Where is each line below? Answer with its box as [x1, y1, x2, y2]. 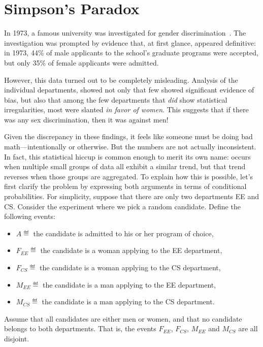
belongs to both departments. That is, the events [4, 323, 156, 334]
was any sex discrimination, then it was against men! [4, 114, 169, 124]
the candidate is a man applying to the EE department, [42, 279, 216, 290]
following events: [4, 211, 55, 222]
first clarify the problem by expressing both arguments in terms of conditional [4, 181, 247, 192]
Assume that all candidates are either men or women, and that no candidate [4, 313, 242, 324]
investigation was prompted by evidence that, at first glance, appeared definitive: [4, 37, 256, 48]
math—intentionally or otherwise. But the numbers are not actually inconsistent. [4, 141, 256, 152]
